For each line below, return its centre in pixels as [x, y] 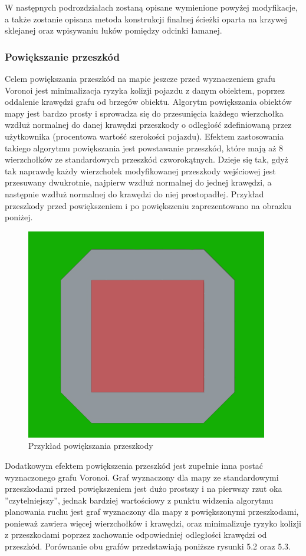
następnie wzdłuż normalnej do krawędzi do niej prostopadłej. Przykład [134, 193]
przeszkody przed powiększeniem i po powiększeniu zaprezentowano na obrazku [148, 205]
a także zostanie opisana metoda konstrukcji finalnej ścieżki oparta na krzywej [146, 19]
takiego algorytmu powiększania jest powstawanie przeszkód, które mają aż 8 [144, 148]
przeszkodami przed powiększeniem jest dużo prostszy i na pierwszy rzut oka [144, 489]
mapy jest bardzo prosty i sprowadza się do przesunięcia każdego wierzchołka [144, 113]
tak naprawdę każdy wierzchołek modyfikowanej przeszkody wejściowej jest [140, 171]
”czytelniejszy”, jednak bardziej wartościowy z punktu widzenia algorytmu [139, 500]
